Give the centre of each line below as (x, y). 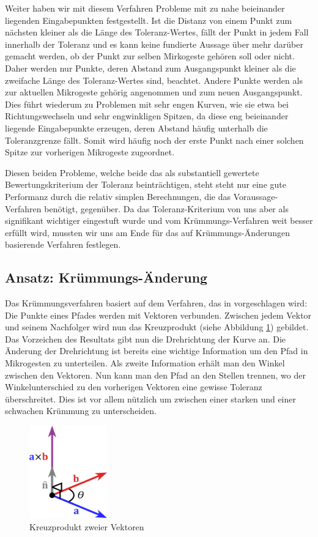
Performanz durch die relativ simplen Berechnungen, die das (118, 196)
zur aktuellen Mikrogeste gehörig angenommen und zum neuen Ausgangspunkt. (154, 92)
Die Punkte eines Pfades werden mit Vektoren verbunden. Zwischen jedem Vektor (158, 315)
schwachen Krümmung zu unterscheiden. (81, 411)
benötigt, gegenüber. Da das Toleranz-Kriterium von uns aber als (166, 208)
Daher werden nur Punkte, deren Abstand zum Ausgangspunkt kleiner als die (150, 68)
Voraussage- (256, 196)
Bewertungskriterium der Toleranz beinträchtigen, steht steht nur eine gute (146, 184)
